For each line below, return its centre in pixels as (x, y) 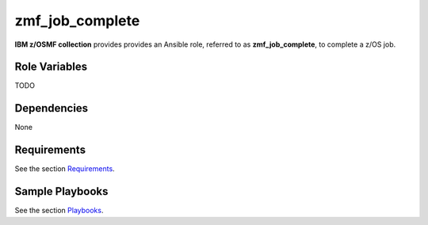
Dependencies (52, 108)
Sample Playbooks (61, 191)
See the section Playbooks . (59, 211)
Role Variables (51, 67)
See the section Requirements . (65, 169)
